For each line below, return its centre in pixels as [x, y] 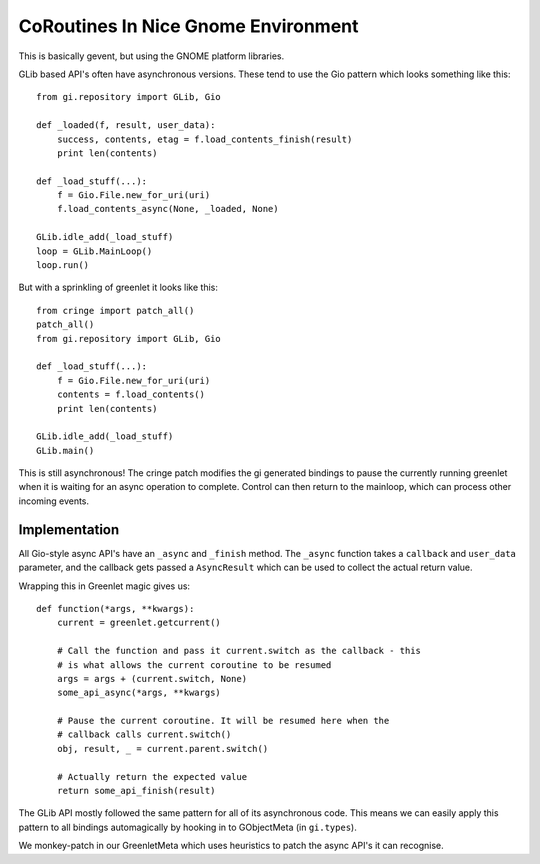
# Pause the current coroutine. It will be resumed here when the [223, 721]
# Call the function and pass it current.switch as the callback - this [239, 651]
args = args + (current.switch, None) [152, 678]
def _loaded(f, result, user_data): [126, 125]
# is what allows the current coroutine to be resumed [194, 664]
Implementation [69, 529]
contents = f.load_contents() [130, 394]
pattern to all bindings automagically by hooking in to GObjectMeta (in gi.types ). [187, 827]
